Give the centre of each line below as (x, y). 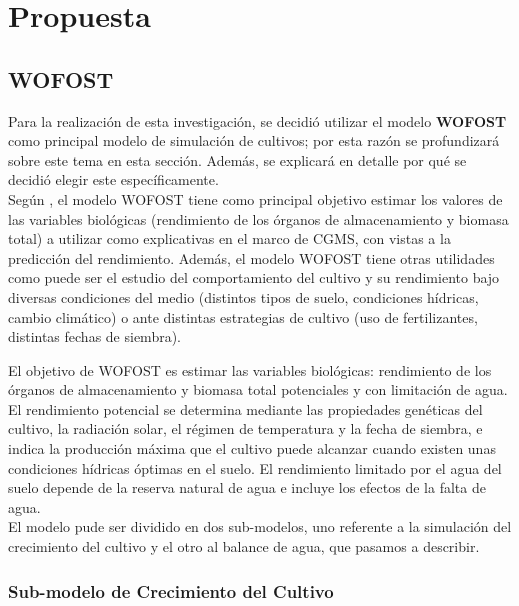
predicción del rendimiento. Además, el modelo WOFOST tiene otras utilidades (251, 257)
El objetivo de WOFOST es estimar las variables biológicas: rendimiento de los (250, 369)
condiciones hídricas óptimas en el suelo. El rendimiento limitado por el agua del (255, 467)
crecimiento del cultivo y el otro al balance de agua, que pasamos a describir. (244, 546)
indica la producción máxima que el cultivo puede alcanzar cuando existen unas (252, 448)
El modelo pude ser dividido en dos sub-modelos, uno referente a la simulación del (260, 526)
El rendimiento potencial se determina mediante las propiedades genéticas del (245, 408)
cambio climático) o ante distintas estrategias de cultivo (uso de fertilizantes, (243, 316)
